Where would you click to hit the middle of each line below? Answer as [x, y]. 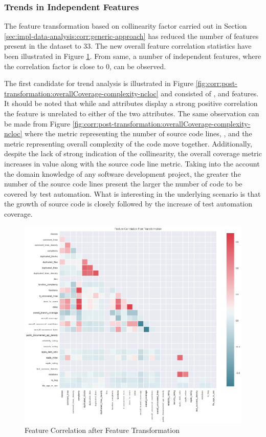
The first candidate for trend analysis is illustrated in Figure [99, 83]
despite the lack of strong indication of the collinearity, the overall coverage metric [133, 153]
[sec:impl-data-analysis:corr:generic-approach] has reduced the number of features [131, 36]
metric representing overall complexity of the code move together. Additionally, [128, 143]
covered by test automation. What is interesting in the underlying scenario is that [132, 193]
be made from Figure [37, 123]
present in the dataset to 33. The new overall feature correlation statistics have [128, 46]
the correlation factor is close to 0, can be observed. [85, 66]
